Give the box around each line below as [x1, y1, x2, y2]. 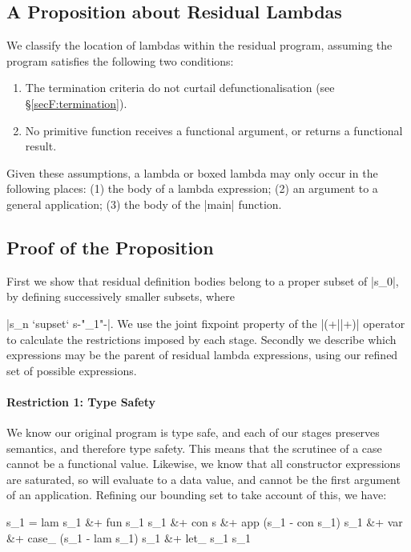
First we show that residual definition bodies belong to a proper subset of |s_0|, [6, 272, 399, 289]
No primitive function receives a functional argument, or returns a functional [25, 122, 403, 138]
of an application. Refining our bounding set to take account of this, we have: [6, 486, 387, 503]
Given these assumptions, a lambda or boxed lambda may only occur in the [6, 164, 378, 181]
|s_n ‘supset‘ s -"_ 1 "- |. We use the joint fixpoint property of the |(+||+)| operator [6, 314, 405, 331]
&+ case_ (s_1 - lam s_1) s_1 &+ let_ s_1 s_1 [6, 529, 251, 546]
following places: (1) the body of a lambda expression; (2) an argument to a [6, 180, 378, 197]
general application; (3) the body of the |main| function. [6, 195, 282, 212]
